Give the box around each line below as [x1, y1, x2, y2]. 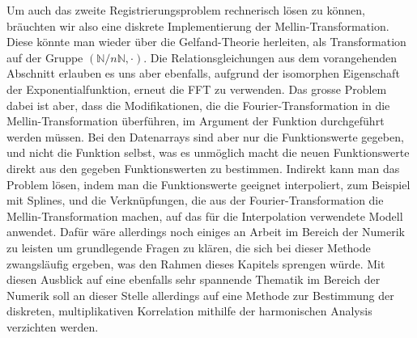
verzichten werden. [6, 318, 99, 335]
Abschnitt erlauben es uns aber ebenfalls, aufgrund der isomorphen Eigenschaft [6, 65, 400, 82]
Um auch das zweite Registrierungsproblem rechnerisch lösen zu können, [6, 2, 365, 18]
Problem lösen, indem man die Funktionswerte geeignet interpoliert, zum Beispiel [6, 175, 411, 192]
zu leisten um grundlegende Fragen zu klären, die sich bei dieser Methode [6, 239, 371, 256]
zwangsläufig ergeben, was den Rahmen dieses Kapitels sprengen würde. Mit [6, 255, 385, 272]
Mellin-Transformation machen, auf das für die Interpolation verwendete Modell [6, 207, 403, 224]
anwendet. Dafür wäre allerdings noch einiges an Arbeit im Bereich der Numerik [6, 223, 405, 240]
